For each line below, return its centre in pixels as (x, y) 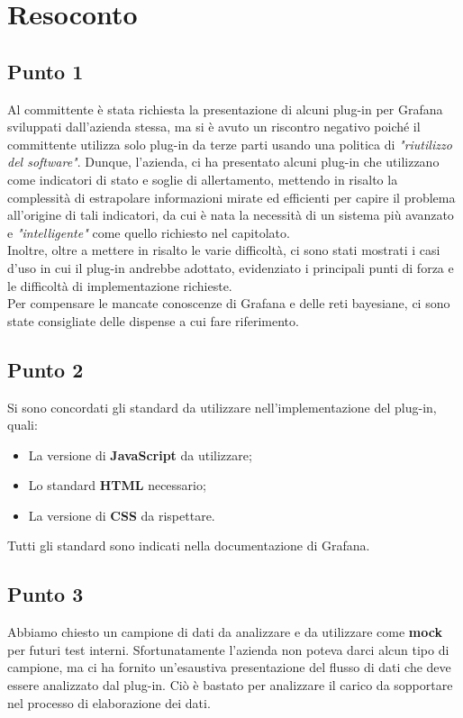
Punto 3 (45, 594)
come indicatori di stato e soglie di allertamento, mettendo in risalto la (203, 179)
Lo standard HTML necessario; (117, 485)
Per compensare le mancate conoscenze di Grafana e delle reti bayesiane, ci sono (229, 303)
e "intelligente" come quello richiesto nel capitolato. (149, 232)
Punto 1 (45, 71)
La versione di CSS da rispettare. (122, 515)
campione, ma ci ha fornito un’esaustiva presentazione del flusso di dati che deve (229, 667)
